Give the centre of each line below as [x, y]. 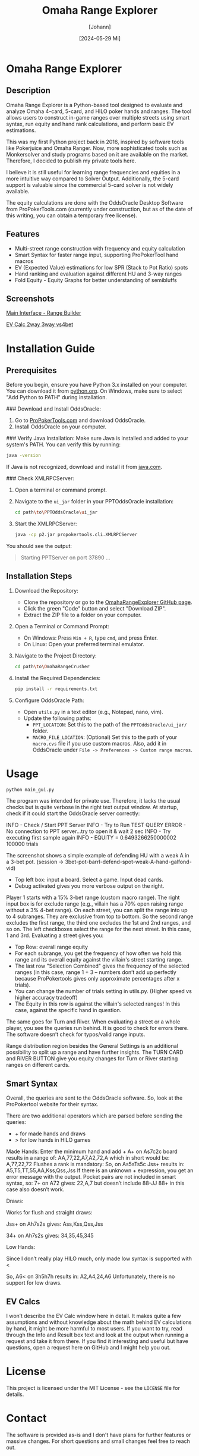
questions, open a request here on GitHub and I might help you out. [89, 1347]
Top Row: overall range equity [51, 947]
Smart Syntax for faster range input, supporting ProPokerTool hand [97, 255]
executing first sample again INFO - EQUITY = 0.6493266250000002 [91, 838]
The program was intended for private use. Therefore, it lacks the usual [93, 801]
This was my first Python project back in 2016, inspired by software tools [95, 142]
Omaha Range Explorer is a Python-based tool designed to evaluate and [94, 105]
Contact [26, 1418]
